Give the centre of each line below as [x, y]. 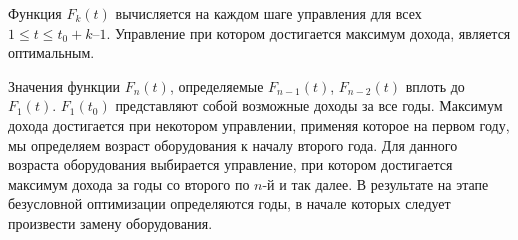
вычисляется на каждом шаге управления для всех [268, 13]
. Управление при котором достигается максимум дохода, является [308, 32]
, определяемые [216, 85]
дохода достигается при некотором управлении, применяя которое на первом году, [259, 124]
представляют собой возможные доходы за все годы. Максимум [309, 105]
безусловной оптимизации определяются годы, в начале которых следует [229, 203]
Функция [35, 13]
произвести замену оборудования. [110, 222]
